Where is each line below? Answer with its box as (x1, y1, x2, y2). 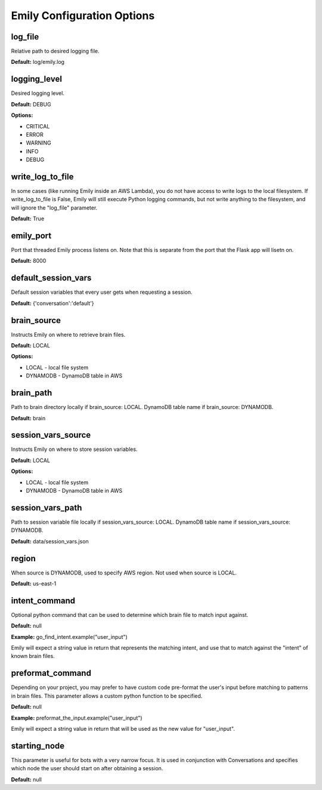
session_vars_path (11, 502, 82, 513)
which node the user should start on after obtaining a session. (11, 765, 163, 772)
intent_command (11, 595, 76, 605)
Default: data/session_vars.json (11, 537, 89, 545)
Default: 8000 (11, 257, 47, 265)
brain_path (11, 388, 52, 398)
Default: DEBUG (11, 100, 51, 107)
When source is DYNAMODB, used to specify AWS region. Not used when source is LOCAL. (11, 569, 237, 576)
